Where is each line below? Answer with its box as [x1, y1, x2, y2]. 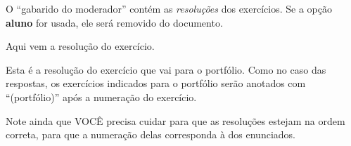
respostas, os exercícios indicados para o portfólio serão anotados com [6, 76, 306, 91]
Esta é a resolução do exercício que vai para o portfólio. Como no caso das [6, 62, 326, 77]
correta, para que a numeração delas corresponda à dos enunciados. [6, 127, 295, 142]
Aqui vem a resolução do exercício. [6, 39, 155, 53]
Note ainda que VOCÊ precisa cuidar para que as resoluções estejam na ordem [6, 113, 345, 128]
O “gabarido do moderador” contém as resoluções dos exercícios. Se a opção [6, 1, 332, 15]
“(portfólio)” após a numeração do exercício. [6, 89, 197, 104]
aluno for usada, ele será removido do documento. [6, 15, 223, 29]
